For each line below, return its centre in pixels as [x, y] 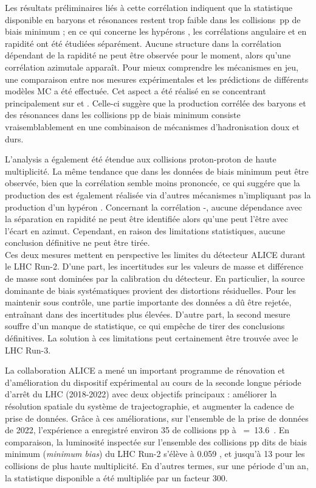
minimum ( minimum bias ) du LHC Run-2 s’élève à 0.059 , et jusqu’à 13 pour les [155, 454]
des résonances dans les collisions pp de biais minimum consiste [123, 115]
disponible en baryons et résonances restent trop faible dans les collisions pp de [153, 19]
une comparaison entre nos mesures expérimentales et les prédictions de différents [157, 79]
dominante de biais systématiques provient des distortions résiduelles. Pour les [151, 290]
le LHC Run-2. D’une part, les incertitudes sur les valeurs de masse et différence [154, 266]
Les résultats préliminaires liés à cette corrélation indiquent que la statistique [149, 7]
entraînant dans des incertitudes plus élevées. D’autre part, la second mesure [148, 314]
